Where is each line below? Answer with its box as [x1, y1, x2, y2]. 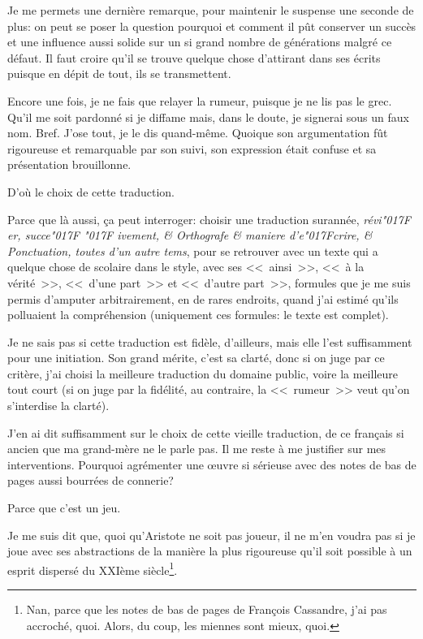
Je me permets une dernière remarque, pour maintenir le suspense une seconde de [7, 2, 414, 18]
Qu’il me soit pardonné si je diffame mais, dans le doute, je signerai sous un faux [7, 108, 409, 125]
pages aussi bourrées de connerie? [7, 472, 174, 489]
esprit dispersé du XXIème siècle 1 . [7, 559, 178, 578]
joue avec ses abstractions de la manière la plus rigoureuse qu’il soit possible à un [7, 542, 412, 559]
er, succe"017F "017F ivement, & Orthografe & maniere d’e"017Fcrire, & [7, 227, 373, 244]
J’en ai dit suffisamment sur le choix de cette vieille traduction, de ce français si [7, 424, 404, 441]
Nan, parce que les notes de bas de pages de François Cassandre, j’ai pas [26, 601, 387, 618]
